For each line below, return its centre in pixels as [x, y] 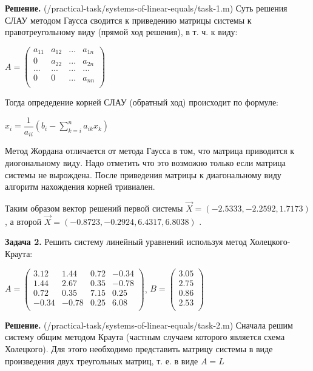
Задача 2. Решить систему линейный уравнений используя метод [126, 242]
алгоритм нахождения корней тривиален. [80, 186]
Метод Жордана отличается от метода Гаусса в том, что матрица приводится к [150, 151]
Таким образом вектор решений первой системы [94, 208]
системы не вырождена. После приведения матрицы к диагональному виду [143, 174]
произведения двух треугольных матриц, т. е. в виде [102, 360]
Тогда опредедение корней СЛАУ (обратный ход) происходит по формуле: [142, 102]
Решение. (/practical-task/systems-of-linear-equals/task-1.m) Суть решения [146, 8]
